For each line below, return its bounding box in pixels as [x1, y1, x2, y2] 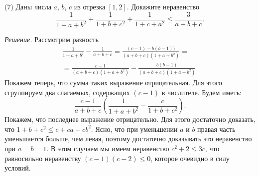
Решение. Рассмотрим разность [4, 34, 99, 44]
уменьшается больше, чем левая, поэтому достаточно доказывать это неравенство [4, 133, 252, 144]
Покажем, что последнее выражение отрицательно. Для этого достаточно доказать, [4, 114, 256, 124]
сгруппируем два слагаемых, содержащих [4, 87, 130, 97]
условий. [4, 163, 31, 173]
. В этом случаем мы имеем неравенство [46, 143, 169, 153]
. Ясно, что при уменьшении [91, 123, 178, 134]
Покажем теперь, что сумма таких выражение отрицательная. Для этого [4, 77, 222, 87]
